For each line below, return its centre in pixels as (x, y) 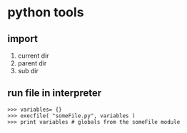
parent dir (32, 63)
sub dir (28, 71)
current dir (33, 55)
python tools (46, 12)
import (22, 39)
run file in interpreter (55, 93)
